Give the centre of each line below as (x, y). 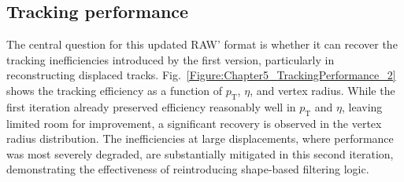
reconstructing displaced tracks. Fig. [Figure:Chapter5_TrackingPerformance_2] (201, 75)
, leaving (362, 106)
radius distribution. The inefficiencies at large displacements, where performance (200, 138)
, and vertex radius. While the (322, 90)
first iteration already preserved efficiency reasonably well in (151, 106)
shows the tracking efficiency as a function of (115, 90)
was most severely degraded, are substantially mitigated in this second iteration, (200, 153)
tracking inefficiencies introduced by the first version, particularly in (170, 59)
